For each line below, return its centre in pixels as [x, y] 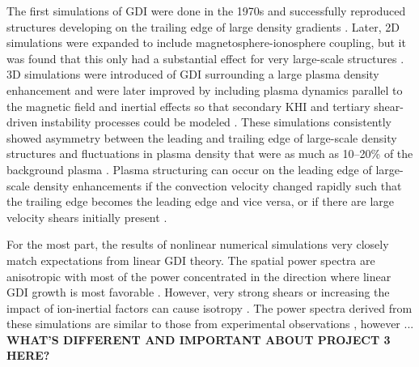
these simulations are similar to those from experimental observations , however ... [210, 324]
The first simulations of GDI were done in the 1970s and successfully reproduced [206, 11]
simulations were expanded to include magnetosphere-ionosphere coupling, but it [206, 43]
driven [22, 122]
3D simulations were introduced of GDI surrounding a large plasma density [193, 74]
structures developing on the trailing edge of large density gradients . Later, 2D [203, 26]
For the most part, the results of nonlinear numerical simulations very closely [198, 244]
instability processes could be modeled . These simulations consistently [216, 122]
